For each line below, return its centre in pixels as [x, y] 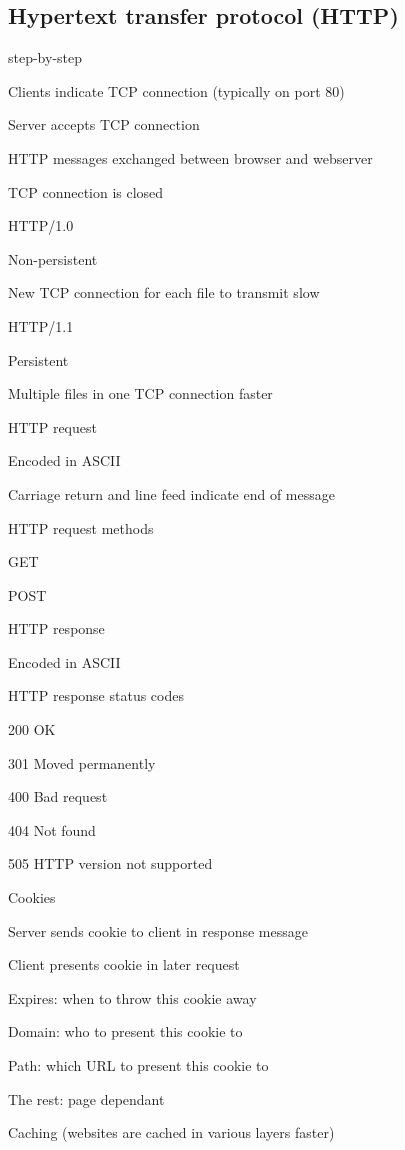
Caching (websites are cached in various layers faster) [171, 1132]
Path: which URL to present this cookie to [138, 1065]
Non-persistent [53, 258]
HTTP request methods [81, 527]
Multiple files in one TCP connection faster [140, 393]
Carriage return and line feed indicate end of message [171, 493]
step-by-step [45, 57]
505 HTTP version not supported [110, 863]
